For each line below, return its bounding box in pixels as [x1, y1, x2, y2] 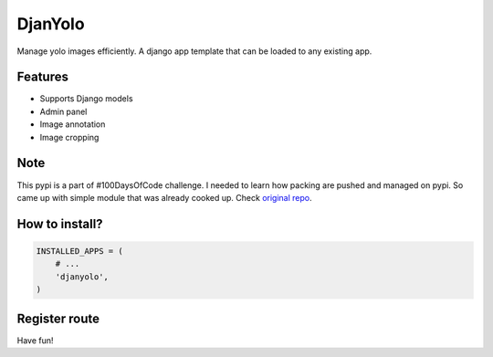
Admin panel [39, 106, 88, 117]
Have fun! [16, 334, 54, 346]
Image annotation [39, 119, 106, 130]
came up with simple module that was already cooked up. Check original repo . [16, 192, 312, 203]
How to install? [16, 215, 104, 232]
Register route [16, 310, 100, 326]
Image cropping [39, 131, 100, 142]
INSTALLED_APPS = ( [36, 246, 123, 256]
